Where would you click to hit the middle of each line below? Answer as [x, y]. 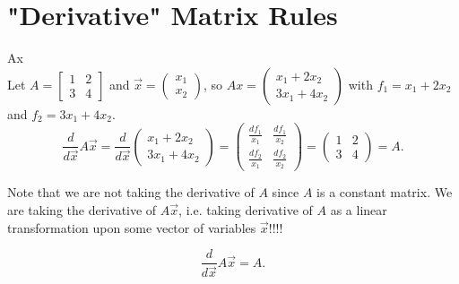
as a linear [359, 209]
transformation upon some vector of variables [132, 227]
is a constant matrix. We [385, 192]
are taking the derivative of [82, 209]
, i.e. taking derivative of [246, 209]
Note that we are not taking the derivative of [131, 192]
